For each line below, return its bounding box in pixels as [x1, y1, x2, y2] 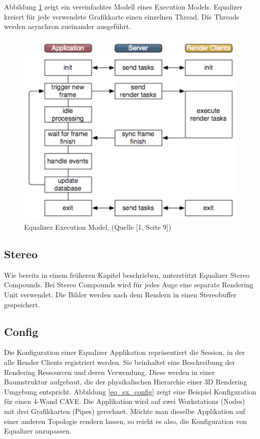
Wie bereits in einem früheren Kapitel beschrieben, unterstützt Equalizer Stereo [4, 269, 249, 280]
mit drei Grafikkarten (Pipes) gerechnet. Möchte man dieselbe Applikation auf [4, 405, 245, 416]
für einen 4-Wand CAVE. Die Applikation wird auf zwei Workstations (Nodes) [4, 396, 245, 406]
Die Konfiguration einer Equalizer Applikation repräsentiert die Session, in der [4, 347, 245, 357]
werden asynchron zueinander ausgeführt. [4, 21, 131, 32]
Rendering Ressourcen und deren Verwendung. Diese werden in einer [4, 366, 215, 377]
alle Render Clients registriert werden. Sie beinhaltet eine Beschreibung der [4, 356, 235, 367]
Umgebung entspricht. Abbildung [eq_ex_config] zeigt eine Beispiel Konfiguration [4, 386, 256, 396]
